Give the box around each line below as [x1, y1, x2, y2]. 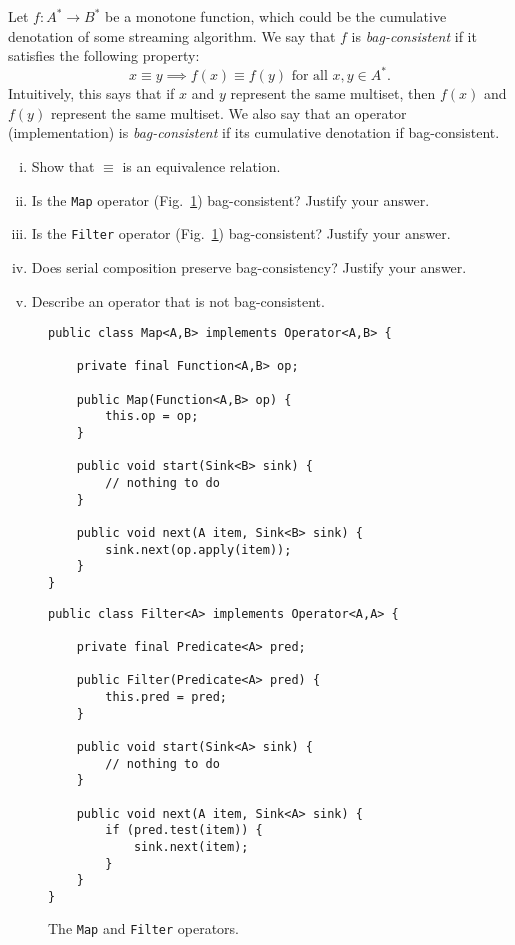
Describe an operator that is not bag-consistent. [31, 290, 325, 311]
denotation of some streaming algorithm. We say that [8, 25, 336, 46]
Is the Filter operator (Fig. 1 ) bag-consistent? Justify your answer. [31, 223, 451, 244]
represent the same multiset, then [230, 83, 436, 104]
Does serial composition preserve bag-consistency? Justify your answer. [31, 256, 467, 277]
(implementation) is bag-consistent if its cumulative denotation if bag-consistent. [8, 122, 500, 143]
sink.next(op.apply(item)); [105, 542, 292, 557]
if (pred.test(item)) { [105, 823, 263, 838]
